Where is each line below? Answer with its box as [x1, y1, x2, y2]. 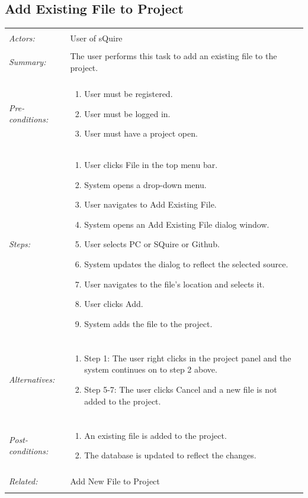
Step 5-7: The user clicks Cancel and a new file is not [84, 383, 277, 396]
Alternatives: [9, 373, 55, 386]
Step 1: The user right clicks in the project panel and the [84, 351, 291, 364]
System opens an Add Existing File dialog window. [84, 218, 269, 230]
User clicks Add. [84, 297, 143, 310]
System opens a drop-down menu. [84, 178, 207, 190]
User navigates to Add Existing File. [84, 198, 217, 211]
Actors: [9, 32, 35, 44]
